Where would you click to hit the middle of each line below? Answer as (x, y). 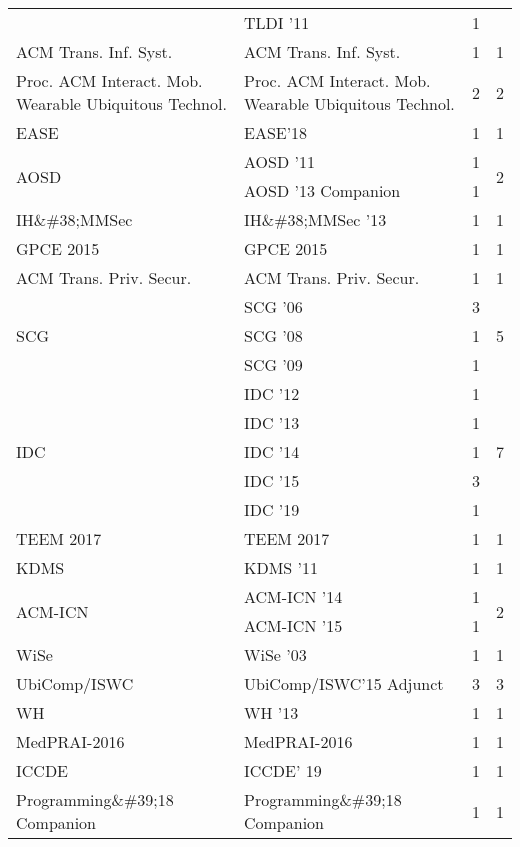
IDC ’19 (271, 509)
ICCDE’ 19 (282, 770)
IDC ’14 (271, 451)
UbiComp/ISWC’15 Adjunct (343, 683)
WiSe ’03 (275, 654)
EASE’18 (275, 132)
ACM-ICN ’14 (293, 596)
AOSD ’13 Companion (322, 190)
